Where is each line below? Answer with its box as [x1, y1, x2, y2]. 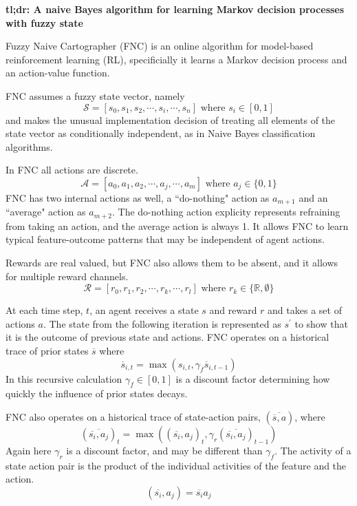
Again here [6, 443, 52, 457]
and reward [209, 303, 257, 317]
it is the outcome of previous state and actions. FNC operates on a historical [6, 330, 329, 344]
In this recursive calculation [6, 371, 122, 386]
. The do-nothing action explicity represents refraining [111, 204, 340, 219]
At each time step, [6, 303, 83, 317]
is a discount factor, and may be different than [66, 443, 263, 457]
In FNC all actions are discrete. [6, 162, 138, 177]
